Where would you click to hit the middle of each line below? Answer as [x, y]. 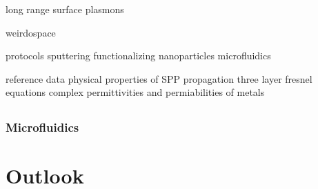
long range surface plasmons [65, 9]
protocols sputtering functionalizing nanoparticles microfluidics [138, 56]
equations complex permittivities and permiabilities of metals [135, 92]
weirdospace [31, 32]
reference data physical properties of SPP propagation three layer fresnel [159, 78]
